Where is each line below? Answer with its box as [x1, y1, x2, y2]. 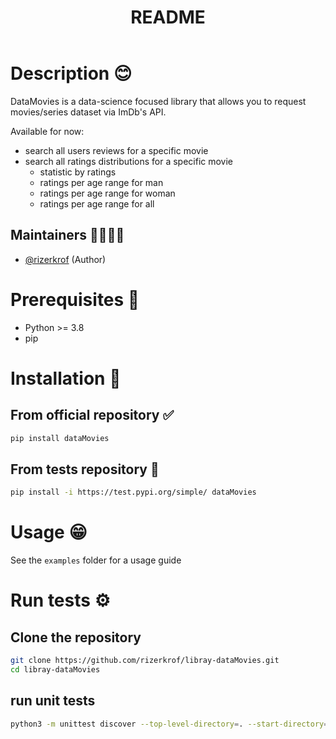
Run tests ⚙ [10, 589, 111, 612]
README [130, 6, 206, 29]
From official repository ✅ [10, 407, 175, 424]
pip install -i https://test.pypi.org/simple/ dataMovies [10, 487, 257, 498]
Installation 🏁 [10, 367, 122, 390]
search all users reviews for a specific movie [24, 144, 209, 156]
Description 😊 [10, 62, 133, 85]
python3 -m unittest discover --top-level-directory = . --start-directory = [10, 719, 329, 729]
